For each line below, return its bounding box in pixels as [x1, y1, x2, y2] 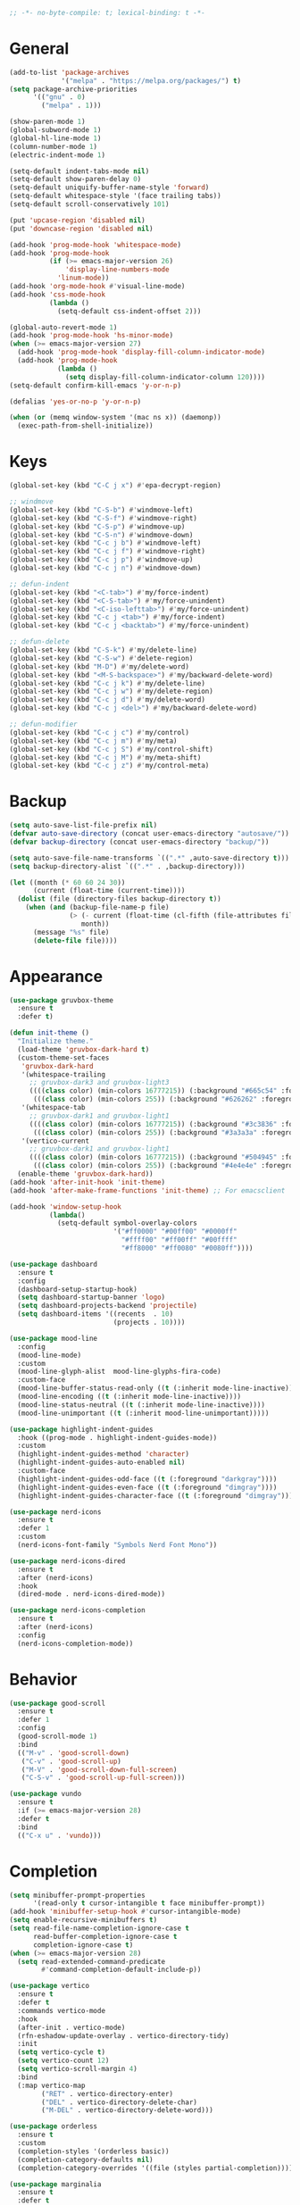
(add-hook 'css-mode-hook [9, 290, 105, 299]
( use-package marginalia [9, 2179, 102, 2189]
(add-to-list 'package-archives [9, 68, 129, 77]
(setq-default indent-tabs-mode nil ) [9, 166, 150, 176]
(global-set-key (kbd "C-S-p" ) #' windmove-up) [9, 522, 186, 531]
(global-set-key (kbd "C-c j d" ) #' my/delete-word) [9, 695, 205, 704]
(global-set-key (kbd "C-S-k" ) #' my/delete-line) [9, 645, 198, 654]
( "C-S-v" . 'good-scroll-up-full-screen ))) [21, 1773, 186, 1783]
